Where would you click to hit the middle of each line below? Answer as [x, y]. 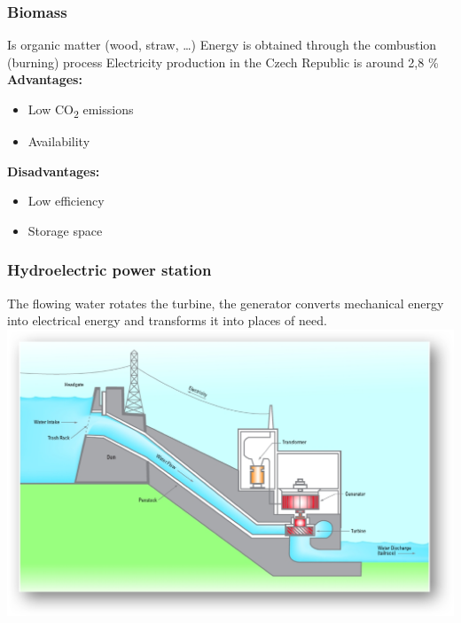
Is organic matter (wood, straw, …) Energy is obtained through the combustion [222, 45]
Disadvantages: [54, 171]
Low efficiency [66, 201]
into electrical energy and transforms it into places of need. [167, 320]
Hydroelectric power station [109, 270]
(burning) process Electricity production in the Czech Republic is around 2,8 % [223, 62]
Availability [59, 141]
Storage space [65, 230]
